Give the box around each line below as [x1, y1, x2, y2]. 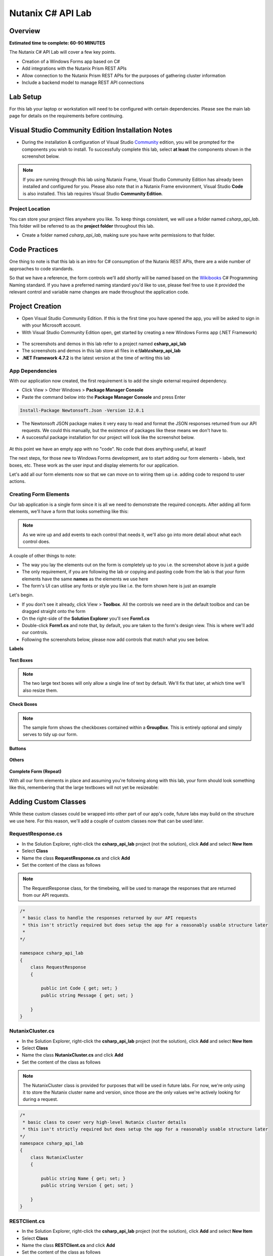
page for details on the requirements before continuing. [9, 113, 124, 119]
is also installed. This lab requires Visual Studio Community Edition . [23, 190, 163, 196]
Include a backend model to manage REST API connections [22, 79, 145, 85]
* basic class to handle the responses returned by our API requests [23, 915, 197, 921]
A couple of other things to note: [9, 553, 76, 559]
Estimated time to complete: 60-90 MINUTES [9, 40, 105, 46]
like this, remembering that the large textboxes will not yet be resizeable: [9, 784, 159, 791]
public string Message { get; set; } [41, 992, 134, 998]
